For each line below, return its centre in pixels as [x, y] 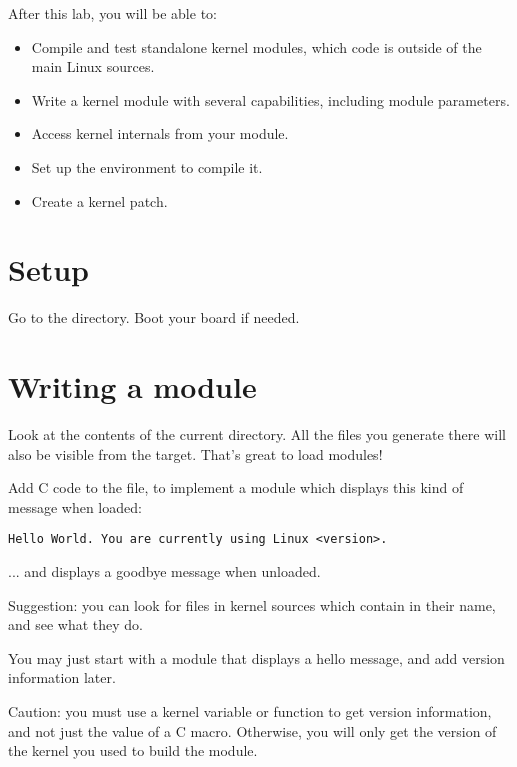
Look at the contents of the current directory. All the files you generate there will [257, 434]
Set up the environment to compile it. [147, 166]
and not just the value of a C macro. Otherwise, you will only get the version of [252, 730]
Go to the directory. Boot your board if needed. [154, 317]
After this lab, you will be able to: [112, 13]
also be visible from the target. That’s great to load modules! [195, 453]
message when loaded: [75, 506]
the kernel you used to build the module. [133, 750]
